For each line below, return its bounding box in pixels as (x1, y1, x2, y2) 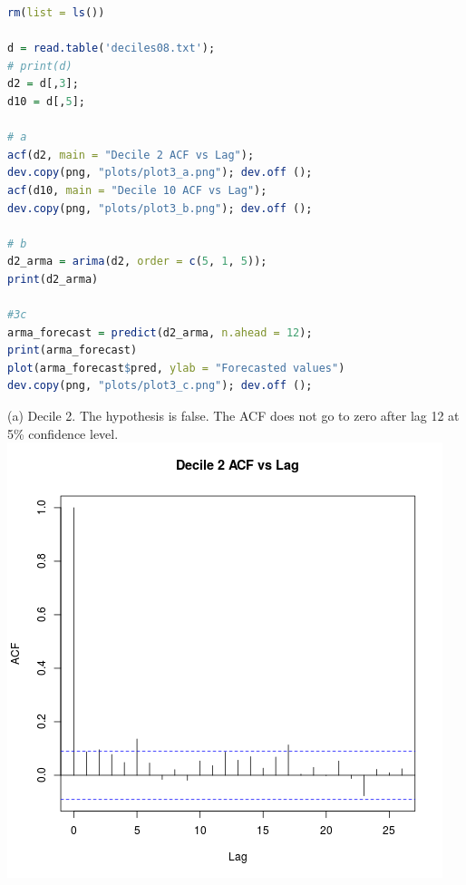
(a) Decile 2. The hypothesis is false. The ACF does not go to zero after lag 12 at (7, 406, 460, 425)
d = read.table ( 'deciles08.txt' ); (7, 42, 216, 55)
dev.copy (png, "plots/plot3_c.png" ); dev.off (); (7, 379, 313, 393)
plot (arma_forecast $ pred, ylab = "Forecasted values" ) (7, 361, 345, 374)
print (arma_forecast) (7, 344, 138, 357)
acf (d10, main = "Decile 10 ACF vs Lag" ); (7, 183, 267, 197)
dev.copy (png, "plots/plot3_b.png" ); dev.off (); (7, 201, 313, 215)
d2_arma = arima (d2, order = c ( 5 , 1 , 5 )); (7, 255, 267, 268)
